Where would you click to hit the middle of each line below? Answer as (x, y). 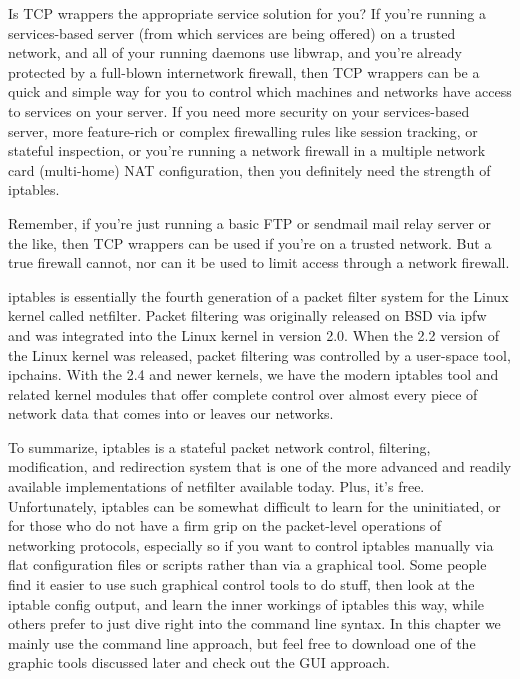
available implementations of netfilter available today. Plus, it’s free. (216, 486)
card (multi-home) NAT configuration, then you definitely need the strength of (249, 169)
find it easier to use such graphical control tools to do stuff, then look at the (241, 584)
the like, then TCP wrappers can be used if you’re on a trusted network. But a (250, 242)
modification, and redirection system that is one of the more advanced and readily (260, 466)
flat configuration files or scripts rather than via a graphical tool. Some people (247, 564)
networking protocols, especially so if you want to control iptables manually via (251, 544)
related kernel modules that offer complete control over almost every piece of (243, 393)
